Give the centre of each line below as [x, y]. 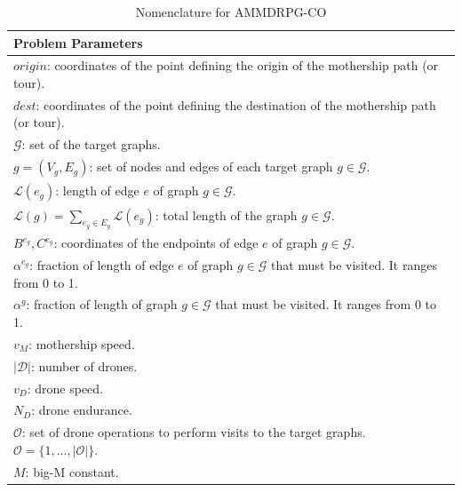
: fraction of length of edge [102, 264]
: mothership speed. [82, 343]
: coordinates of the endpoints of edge [156, 243]
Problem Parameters [78, 42]
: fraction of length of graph [102, 304]
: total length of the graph [226, 214]
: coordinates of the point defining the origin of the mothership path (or [243, 65]
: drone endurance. [82, 410]
